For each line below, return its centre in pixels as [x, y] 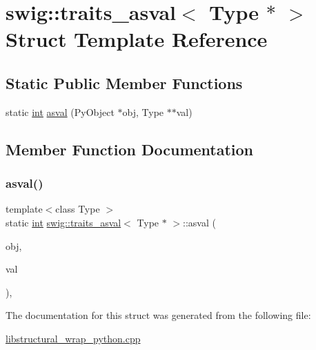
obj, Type [143, 111]
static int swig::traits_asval [63, 222]
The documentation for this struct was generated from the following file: [158, 315]
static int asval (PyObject [60, 111]
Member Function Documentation [130, 149]
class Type [78, 209]
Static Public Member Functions [124, 82]
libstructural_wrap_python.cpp [73, 338]
